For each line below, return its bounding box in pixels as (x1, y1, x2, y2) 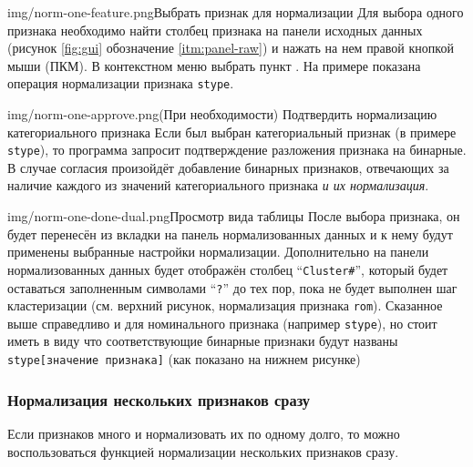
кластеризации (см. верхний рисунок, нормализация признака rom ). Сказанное (7, 296, 443, 315)
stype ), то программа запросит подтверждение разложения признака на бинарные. (7, 140, 467, 159)
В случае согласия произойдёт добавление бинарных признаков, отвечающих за (7, 157, 449, 177)
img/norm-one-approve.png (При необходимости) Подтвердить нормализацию (7, 105, 437, 124)
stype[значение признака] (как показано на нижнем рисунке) (7, 350, 361, 369)
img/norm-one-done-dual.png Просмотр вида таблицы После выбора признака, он (7, 207, 460, 226)
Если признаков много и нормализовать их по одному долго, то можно (7, 423, 400, 442)
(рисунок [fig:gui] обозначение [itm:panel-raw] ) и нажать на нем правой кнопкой (7, 38, 454, 57)
